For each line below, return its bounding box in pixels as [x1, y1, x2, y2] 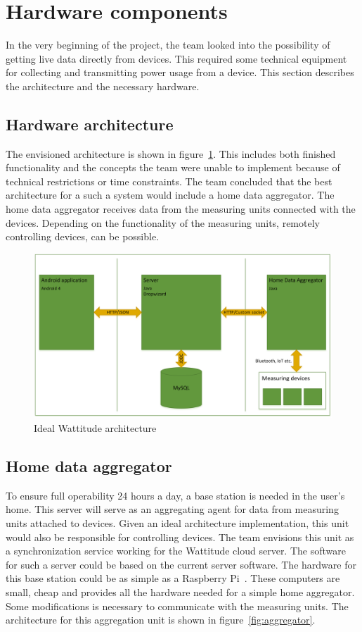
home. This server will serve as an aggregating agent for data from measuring [6, 502, 339, 516]
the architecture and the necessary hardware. [6, 78, 200, 93]
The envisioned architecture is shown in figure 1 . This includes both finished [6, 146, 336, 161]
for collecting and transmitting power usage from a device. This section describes [6, 65, 354, 80]
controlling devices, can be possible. [6, 229, 160, 244]
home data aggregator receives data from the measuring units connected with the [6, 202, 356, 216]
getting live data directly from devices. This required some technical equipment [6, 51, 347, 66]
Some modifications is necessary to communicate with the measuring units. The [6, 598, 349, 613]
